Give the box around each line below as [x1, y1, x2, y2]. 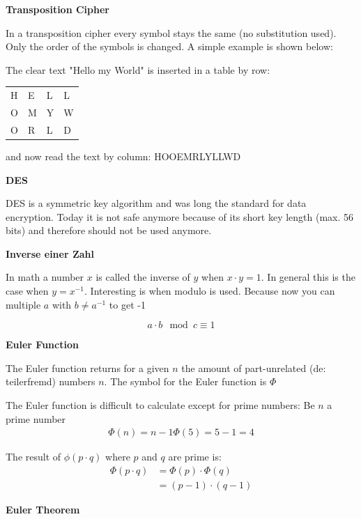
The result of [6, 449, 61, 464]
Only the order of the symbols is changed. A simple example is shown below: [6, 39, 333, 54]
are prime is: [168, 449, 222, 464]
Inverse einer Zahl [6, 246, 95, 261]
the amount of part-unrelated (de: [181, 360, 326, 375]
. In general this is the [261, 270, 355, 284]
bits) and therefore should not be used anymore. [6, 223, 212, 238]
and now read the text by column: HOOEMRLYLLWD [6, 148, 241, 163]
